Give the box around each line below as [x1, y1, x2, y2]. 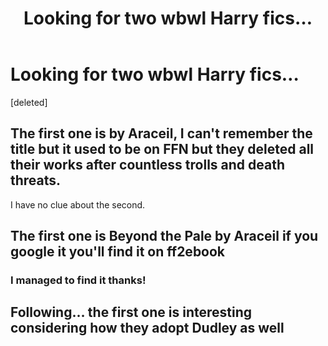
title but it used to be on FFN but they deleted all [10, 141, 315, 158]
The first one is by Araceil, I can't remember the [10, 125, 313, 142]
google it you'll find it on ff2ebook [10, 243, 226, 261]
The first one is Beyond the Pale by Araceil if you [10, 228, 319, 245]
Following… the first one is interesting [10, 304, 252, 321]
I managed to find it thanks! [10, 273, 147, 287]
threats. [10, 172, 62, 189]
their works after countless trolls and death [10, 157, 286, 174]
